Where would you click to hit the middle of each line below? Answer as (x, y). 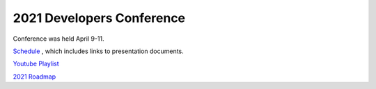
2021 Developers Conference (99, 18)
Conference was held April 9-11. (58, 39)
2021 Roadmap (34, 77)
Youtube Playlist (36, 64)
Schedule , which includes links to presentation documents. (98, 51)
